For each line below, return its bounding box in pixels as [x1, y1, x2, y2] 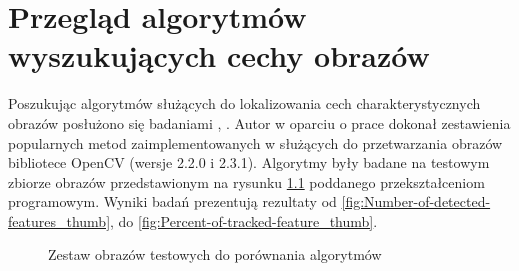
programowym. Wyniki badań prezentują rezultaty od [8, 191, 337, 212]
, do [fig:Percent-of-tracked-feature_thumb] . [110, 210, 378, 231]
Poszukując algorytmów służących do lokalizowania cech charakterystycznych [8, 93, 481, 114]
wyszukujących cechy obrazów [8, 35, 430, 76]
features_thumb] [8, 210, 111, 231]
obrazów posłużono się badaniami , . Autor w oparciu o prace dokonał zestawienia [8, 112, 511, 133]
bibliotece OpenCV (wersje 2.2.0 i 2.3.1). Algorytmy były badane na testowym [8, 152, 490, 173]
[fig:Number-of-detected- [341, 191, 491, 212]
